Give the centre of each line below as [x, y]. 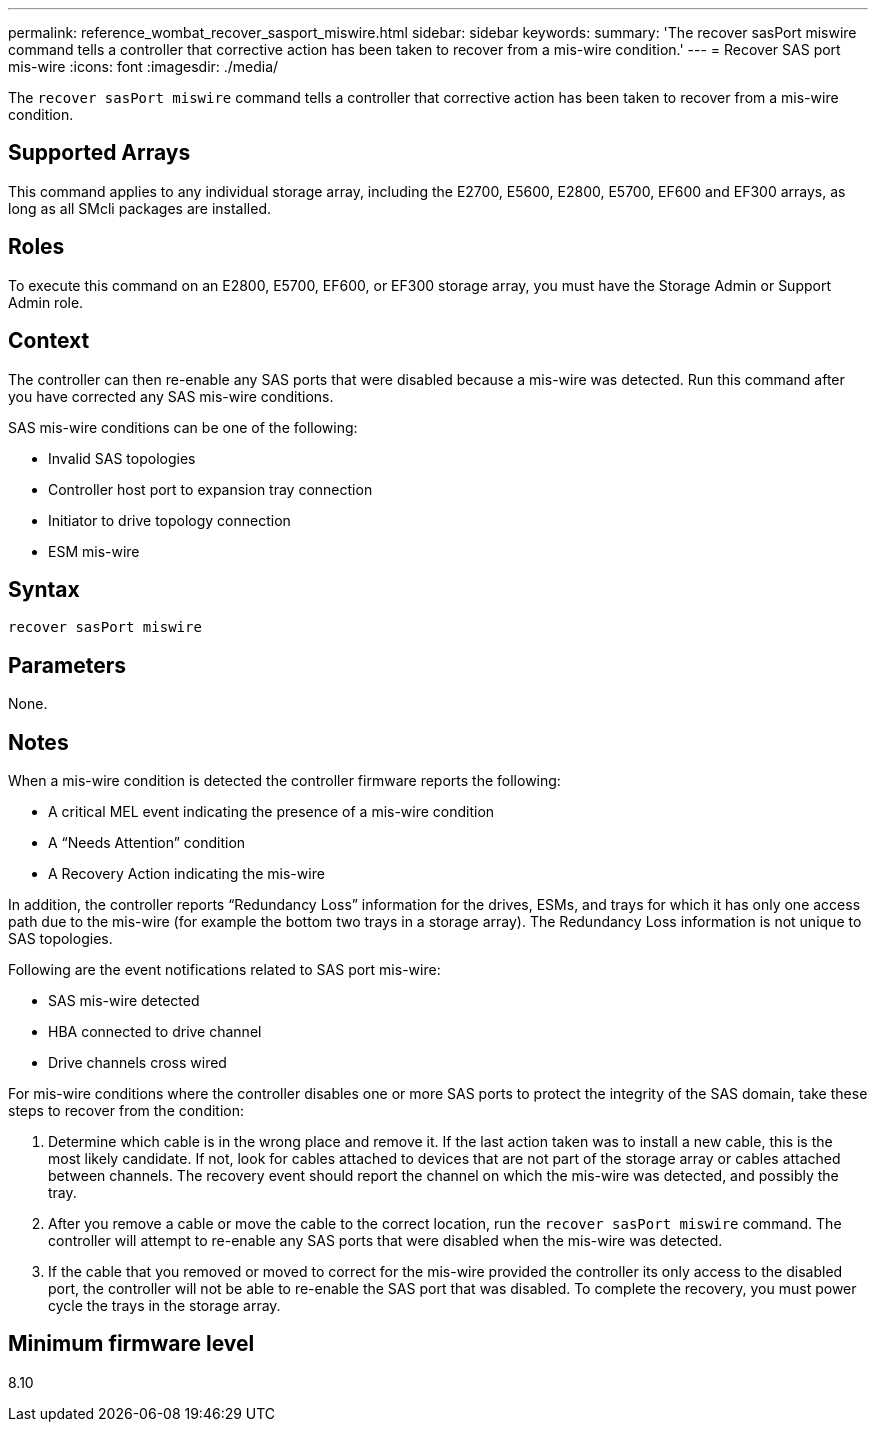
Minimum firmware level [131, 1344]
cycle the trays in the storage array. [164, 1306]
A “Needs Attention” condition [147, 843]
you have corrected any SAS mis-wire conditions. [171, 396]
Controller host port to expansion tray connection [210, 489]
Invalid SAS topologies [122, 458]
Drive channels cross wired [137, 1063]
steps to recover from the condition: [126, 1111]
